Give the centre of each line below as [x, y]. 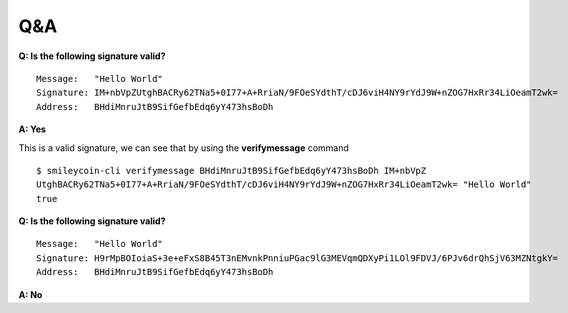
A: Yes [32, 129]
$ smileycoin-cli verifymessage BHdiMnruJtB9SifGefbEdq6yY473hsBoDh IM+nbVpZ [231, 170]
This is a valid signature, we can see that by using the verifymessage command [184, 147]
